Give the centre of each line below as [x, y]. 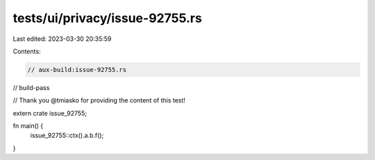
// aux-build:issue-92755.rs [77, 70]
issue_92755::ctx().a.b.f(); [67, 136]
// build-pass [31, 87]
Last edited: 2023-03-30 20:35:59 [62, 39]
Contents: [27, 51]
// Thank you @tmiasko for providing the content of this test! [99, 100]
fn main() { [28, 126]
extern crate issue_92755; [50, 113]
